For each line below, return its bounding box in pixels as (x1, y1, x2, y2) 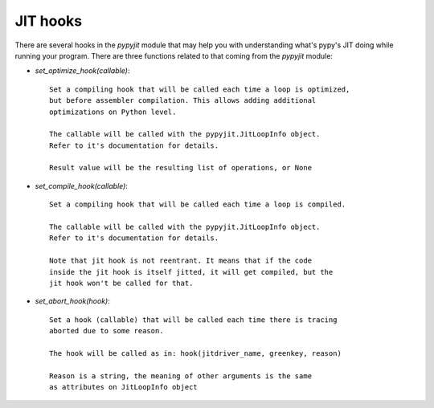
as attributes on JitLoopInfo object (49, 382, 199, 392)
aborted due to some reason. (49, 326, 164, 336)
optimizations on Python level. (49, 107, 177, 116)
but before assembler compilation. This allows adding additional (49, 96, 317, 105)
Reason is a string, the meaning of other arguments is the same (49, 371, 313, 381)
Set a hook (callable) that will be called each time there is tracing (49, 315, 338, 324)
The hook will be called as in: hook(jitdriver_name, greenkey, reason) (49, 349, 342, 357)
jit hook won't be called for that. (49, 278, 194, 288)
